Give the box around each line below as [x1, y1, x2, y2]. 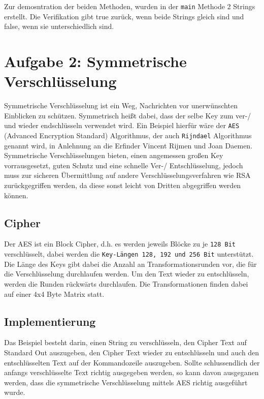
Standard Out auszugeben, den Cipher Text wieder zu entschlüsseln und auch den [4, 347, 259, 357]
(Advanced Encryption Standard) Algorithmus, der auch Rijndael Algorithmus [4, 130, 252, 140]
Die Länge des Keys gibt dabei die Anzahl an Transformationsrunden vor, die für [4, 258, 257, 269]
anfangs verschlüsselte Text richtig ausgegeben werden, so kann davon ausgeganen [4, 367, 259, 378]
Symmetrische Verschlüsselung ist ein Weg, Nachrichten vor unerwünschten [4, 100, 238, 111]
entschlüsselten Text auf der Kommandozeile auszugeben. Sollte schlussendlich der [4, 357, 260, 367]
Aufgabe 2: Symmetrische [4, 51, 187, 72]
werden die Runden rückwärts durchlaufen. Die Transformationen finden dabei [4, 278, 248, 289]
